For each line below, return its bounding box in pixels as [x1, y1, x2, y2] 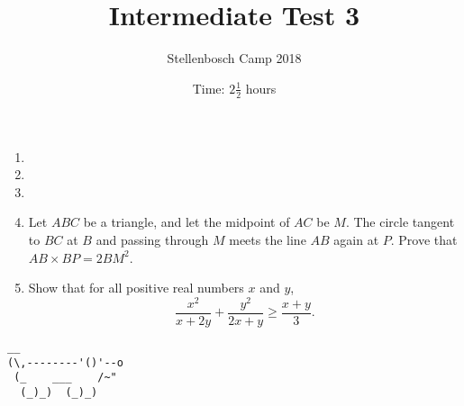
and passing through [96, 230, 209, 248]
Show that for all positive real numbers [28, 278, 244, 297]
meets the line [229, 230, 306, 248]
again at [333, 230, 379, 248]
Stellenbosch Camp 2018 [167, 49, 302, 68]
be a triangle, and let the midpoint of [83, 212, 290, 231]
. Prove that [390, 230, 458, 248]
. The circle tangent [345, 212, 455, 231]
